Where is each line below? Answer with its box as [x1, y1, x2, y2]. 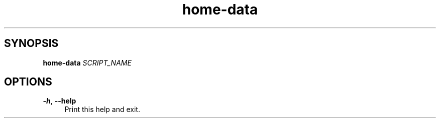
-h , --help [43, 96, 76, 105]
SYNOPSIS [4, 37, 59, 50]
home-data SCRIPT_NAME [43, 58, 132, 67]
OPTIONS [4, 75, 52, 88]
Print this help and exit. [64, 105, 140, 114]
